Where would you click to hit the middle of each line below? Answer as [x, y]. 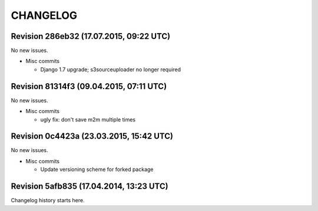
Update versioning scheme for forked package [97, 169]
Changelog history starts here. [48, 200]
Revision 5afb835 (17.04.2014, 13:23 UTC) [90, 187]
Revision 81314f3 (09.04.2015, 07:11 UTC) [89, 86]
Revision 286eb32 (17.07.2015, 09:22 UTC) [91, 36]
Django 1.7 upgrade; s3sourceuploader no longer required [111, 69]
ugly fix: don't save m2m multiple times [88, 119]
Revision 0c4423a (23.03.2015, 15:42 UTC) [92, 136]
